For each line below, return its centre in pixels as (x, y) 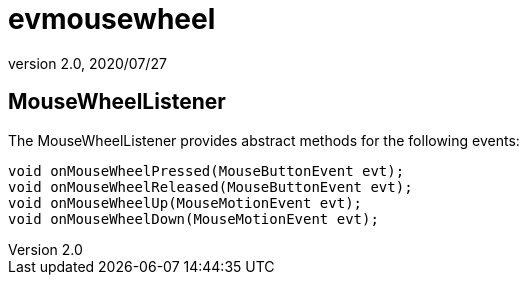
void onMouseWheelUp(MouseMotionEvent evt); (185, 202)
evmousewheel (112, 19)
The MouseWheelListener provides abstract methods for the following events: (264, 140)
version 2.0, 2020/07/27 (87, 63)
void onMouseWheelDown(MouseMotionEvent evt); (193, 218)
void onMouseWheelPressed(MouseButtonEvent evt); (206, 170)
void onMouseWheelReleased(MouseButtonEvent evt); (210, 186)
